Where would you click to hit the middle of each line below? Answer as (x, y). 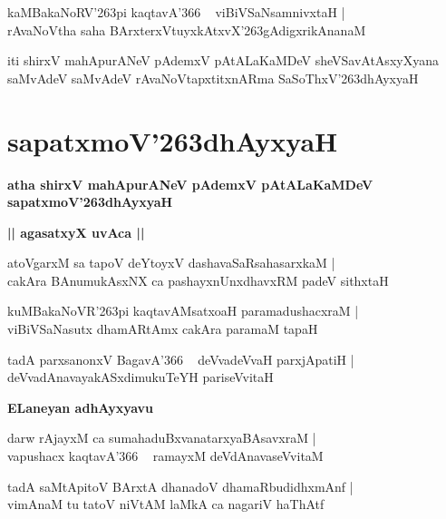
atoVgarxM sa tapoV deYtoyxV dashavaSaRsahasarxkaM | (171, 263)
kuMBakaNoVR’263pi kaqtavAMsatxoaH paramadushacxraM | (183, 311)
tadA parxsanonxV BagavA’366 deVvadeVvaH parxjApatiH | (181, 359)
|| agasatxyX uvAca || (76, 232)
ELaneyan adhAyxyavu (81, 407)
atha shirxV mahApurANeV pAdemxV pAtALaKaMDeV (190, 184)
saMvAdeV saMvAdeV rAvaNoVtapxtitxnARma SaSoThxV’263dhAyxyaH (213, 78)
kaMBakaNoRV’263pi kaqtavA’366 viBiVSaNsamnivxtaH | (176, 12)
